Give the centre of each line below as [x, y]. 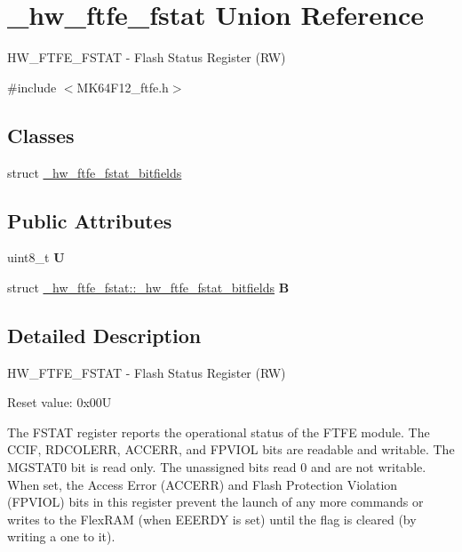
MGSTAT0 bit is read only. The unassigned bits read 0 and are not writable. [217, 467]
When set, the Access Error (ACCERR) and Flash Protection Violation [203, 484]
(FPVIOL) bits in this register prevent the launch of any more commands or [215, 502]
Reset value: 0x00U [60, 402]
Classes [41, 135]
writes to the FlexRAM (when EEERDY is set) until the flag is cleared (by [212, 519]
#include [32, 87]
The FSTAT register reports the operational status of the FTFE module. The [219, 432]
